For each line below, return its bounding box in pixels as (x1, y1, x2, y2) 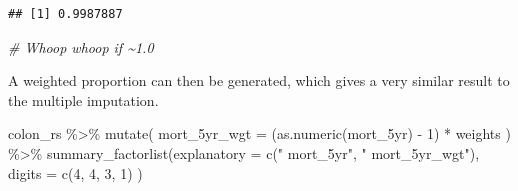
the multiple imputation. (8, 89, 159, 110)
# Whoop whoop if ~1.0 (8, 36, 154, 57)
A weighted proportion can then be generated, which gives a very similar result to (8, 70, 510, 91)
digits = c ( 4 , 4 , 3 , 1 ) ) (8, 162, 143, 183)
